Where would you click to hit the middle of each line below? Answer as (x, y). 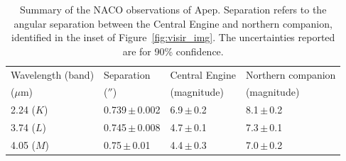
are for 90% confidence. (173, 51)
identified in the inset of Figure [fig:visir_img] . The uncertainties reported (173, 37)
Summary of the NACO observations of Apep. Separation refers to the (173, 9)
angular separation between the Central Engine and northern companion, (173, 23)
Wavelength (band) (53, 74)
